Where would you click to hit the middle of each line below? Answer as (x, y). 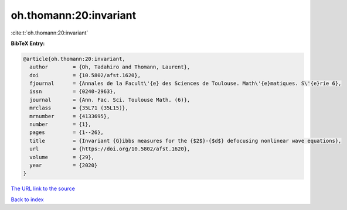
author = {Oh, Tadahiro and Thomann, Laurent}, (110, 67)
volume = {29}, (62, 157)
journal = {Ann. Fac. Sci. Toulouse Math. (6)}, (110, 100)
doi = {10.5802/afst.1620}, (85, 75)
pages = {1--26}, (67, 132)
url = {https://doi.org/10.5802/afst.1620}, (110, 149)
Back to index (27, 199)
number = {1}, (61, 125)
